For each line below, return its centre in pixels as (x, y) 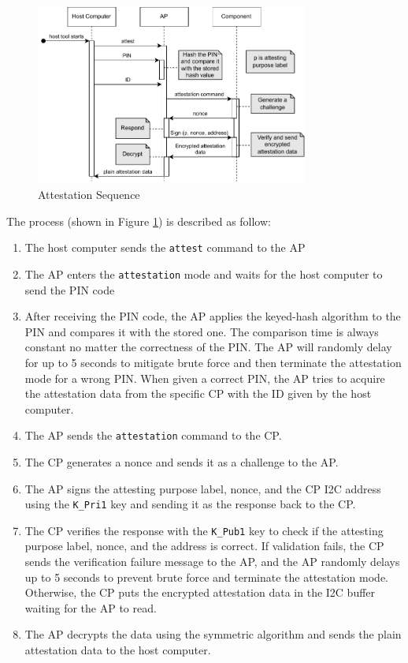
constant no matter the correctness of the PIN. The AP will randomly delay (208, 347)
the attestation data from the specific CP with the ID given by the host (198, 393)
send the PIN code (70, 289)
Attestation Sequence (89, 195)
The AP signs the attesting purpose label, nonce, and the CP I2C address (203, 488)
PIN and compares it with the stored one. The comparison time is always (202, 331)
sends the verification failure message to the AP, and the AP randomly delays (212, 562)
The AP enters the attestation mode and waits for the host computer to (204, 273)
